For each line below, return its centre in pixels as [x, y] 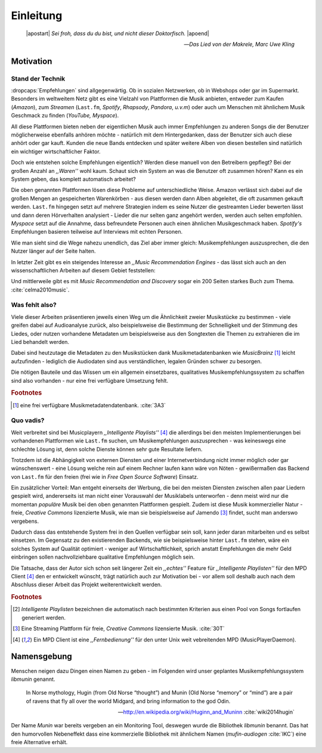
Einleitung [37, 16]
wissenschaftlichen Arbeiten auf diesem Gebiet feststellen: [83, 270]
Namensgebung [42, 657]
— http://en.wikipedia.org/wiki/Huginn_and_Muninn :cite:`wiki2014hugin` [206, 712]
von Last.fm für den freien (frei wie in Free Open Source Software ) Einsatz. [105, 476]
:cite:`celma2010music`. [40, 290]
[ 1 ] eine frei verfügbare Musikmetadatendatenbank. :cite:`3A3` [89, 405]
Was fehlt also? [34, 305]
